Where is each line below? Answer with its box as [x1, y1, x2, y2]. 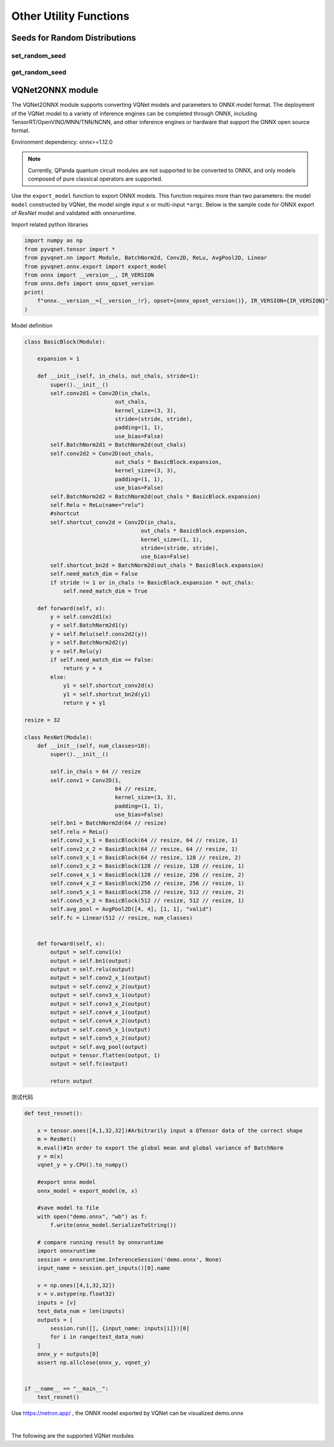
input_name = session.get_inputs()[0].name [37, 1265, 170, 1272]
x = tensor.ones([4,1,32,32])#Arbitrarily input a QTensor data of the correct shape [37, 1127, 303, 1134]
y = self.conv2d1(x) [50, 613, 112, 621]
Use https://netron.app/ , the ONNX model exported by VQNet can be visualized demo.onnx [11, 1410, 244, 1417]
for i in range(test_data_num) [50, 1333, 144, 1341]
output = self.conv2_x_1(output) [50, 974, 151, 981]
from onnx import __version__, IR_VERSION [24, 272, 154, 279]
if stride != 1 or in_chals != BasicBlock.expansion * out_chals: [50, 579, 255, 586]
